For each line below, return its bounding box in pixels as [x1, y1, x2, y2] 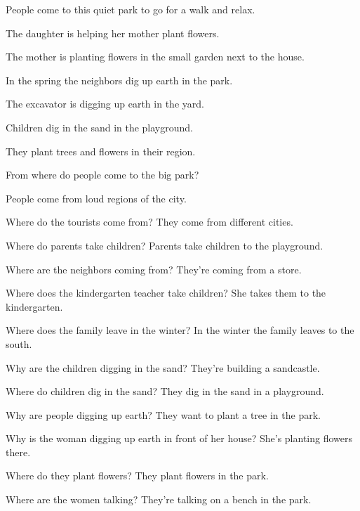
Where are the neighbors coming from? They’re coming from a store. [6, 261, 302, 276]
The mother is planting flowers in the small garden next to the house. [6, 49, 305, 64]
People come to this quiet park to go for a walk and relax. [6, 2, 255, 16]
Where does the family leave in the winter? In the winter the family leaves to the [6, 323, 354, 337]
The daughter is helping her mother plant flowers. [6, 25, 220, 40]
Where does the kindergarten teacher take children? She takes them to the [6, 285, 326, 300]
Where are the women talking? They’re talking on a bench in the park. [6, 492, 312, 507]
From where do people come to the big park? [6, 167, 199, 182]
